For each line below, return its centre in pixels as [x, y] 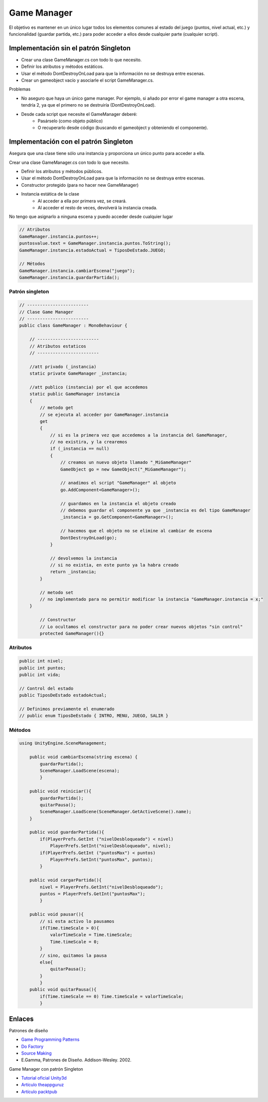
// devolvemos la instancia [83, 558]
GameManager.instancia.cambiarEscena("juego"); [77, 271]
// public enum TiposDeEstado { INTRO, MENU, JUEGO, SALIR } [94, 716]
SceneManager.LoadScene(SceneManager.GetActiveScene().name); [116, 812]
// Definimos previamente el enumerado [67, 709]
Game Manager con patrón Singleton [46, 1069]
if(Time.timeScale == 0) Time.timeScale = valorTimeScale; [112, 996]
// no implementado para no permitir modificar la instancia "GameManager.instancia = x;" [152, 599]
